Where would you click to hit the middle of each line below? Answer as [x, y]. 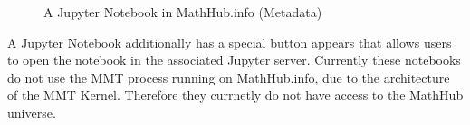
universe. [32, 112]
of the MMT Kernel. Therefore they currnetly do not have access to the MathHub [235, 95]
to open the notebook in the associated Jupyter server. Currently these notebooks [234, 60]
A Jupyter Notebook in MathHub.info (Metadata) [183, 12]
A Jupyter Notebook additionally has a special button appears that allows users [230, 42]
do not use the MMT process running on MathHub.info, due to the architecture [229, 77]
